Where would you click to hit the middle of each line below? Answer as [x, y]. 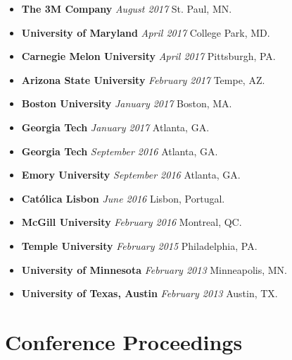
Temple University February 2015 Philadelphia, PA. [139, 245]
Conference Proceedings [124, 341]
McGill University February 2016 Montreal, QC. [132, 222]
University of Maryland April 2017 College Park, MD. [146, 32]
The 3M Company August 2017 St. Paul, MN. [127, 8]
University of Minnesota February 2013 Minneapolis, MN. [154, 269]
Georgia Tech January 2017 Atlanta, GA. [115, 127]
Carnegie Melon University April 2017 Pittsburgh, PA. [148, 56]
